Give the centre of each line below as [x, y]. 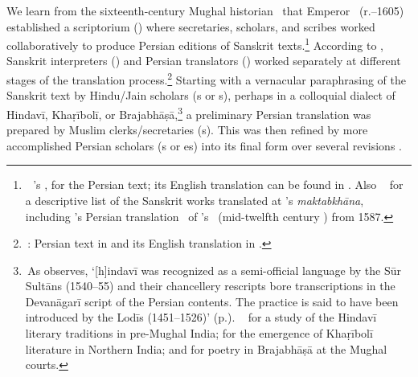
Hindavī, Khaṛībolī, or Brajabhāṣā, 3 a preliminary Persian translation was [189, 113]
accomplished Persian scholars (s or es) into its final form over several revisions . [204, 145]
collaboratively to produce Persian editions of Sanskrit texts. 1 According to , [195, 44]
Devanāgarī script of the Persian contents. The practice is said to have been [212, 301]
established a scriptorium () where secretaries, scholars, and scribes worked [191, 26]
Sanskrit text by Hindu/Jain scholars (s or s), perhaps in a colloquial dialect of [201, 95]
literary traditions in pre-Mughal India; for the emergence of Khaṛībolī [199, 333]
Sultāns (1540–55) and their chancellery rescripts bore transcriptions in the [210, 286]
